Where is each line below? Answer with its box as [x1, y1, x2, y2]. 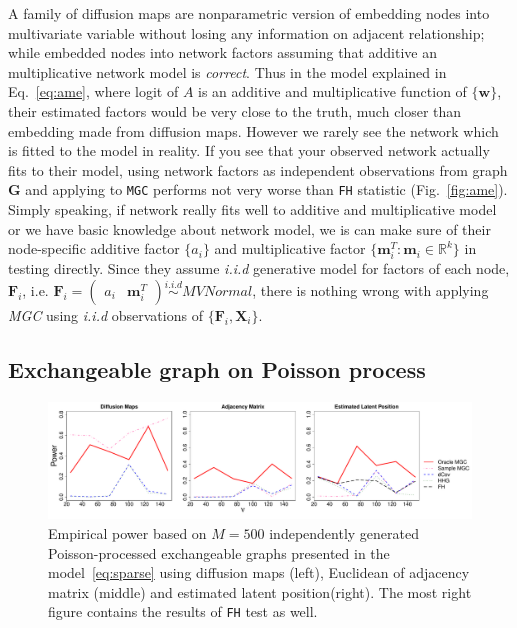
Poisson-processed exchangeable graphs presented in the [48, 542, 390, 563]
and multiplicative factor [214, 238, 366, 259]
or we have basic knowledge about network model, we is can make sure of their [8, 218, 491, 239]
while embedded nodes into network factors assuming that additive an [8, 42, 437, 63]
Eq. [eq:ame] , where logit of [8, 81, 179, 102]
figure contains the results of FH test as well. [48, 601, 318, 622]
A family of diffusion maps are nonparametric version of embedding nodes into [8, 3, 490, 23]
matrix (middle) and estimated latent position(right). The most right [48, 581, 472, 602]
